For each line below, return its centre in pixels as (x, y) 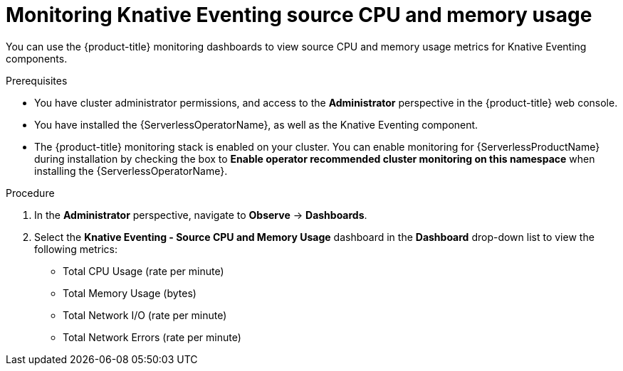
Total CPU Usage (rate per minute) (143, 271)
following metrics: (76, 249)
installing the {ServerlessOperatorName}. (131, 171)
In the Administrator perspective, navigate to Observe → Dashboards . (201, 215)
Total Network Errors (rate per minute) (152, 337)
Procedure (30, 193)
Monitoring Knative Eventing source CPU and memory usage (299, 15)
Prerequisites (37, 80)
